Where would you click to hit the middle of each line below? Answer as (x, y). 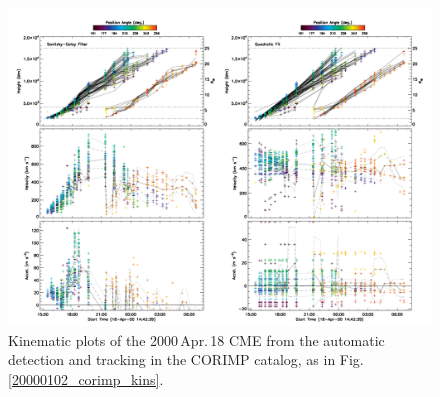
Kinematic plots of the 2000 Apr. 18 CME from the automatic (196, 339)
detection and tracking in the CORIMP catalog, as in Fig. (186, 359)
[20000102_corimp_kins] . (86, 378)
